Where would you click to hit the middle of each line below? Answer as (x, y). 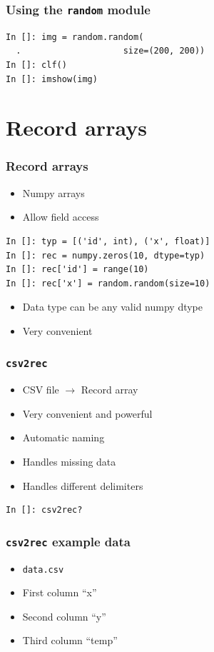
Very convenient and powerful (87, 413)
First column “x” (60, 592)
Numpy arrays (53, 192)
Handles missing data (69, 462)
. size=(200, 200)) (111, 51)
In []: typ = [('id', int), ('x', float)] (108, 241)
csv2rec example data (68, 541)
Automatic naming (63, 437)
